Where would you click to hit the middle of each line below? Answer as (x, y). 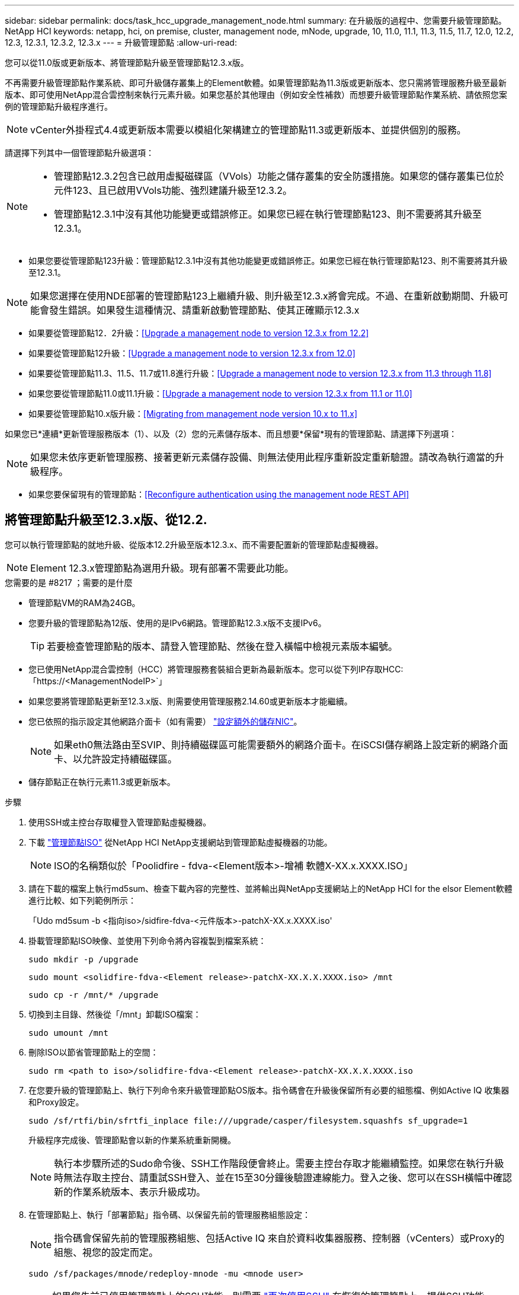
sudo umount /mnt (68, 1033)
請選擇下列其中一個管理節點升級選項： (79, 153)
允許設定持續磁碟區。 (130, 759)
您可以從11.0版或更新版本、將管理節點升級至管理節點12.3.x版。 (127, 63)
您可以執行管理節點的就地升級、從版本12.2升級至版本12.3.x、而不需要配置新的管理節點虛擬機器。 (194, 544)
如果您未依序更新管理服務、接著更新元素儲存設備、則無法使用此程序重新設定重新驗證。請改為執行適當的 (263, 457)
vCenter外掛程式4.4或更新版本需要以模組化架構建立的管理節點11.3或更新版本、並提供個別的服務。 (248, 130)
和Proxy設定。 (56, 1102)
